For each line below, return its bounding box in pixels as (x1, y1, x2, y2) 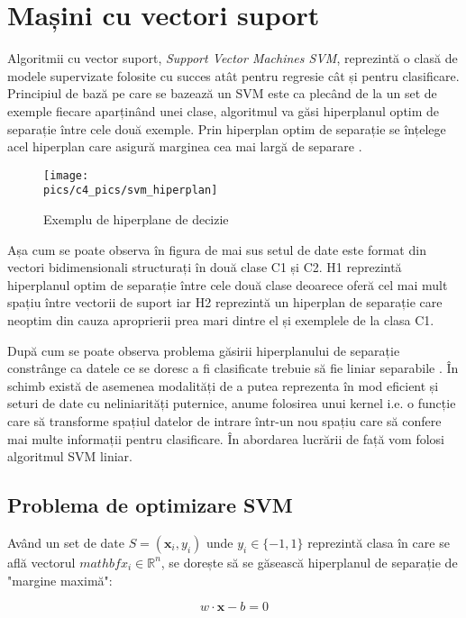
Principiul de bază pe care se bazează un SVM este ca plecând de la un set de (7, 84, 437, 103)
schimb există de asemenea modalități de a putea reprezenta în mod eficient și (7, 376, 439, 395)
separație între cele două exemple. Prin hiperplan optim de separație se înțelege (7, 119, 446, 138)
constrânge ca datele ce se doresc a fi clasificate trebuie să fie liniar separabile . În (7, 359, 459, 377)
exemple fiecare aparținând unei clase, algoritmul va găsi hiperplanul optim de (7, 101, 440, 120)
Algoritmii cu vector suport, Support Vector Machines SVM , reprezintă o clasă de (7, 49, 458, 68)
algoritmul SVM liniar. (7, 447, 132, 466)
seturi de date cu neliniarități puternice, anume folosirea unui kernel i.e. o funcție (7, 394, 456, 413)
